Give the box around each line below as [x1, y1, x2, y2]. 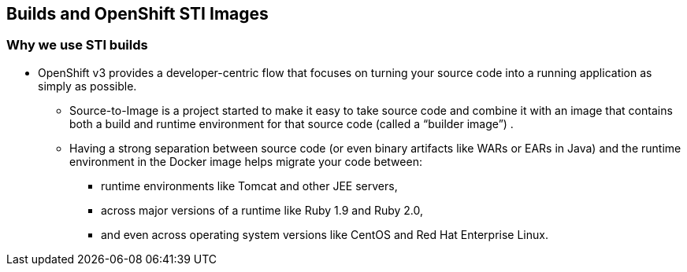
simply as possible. [38, 79, 137, 93]
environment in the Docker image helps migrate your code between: [69, 154, 422, 168]
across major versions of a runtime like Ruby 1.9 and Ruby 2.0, [101, 203, 424, 217]
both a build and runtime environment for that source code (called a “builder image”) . [69, 116, 514, 130]
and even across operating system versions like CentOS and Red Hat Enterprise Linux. [101, 227, 548, 241]
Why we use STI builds [6, 37, 148, 53]
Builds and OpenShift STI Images [6, 4, 269, 24]
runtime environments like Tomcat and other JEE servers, [101, 178, 398, 193]
